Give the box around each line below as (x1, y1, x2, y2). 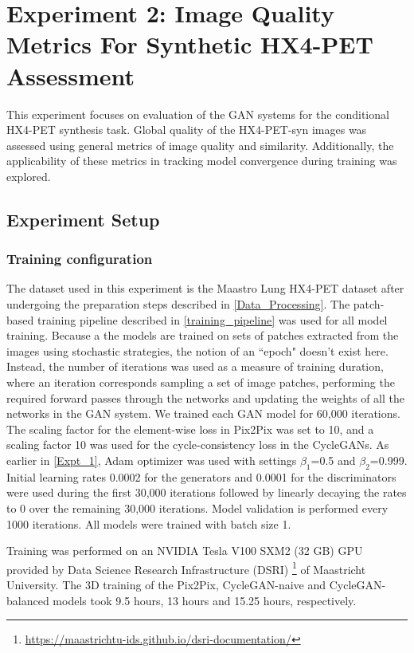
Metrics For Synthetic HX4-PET (6, 28, 373, 61)
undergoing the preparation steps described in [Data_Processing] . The (6, 296, 350, 313)
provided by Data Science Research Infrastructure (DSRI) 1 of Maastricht (6, 558, 366, 577)
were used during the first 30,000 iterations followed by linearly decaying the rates (6, 484, 407, 501)
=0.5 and (310, 452, 356, 468)
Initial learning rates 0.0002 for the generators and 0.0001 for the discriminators (6, 468, 396, 485)
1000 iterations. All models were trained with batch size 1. (6, 515, 291, 532)
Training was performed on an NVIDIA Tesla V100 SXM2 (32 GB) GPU (6, 542, 363, 559)
